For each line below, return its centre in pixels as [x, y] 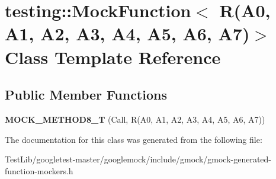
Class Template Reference [113, 57]
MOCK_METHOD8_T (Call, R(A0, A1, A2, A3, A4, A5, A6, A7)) [135, 119]
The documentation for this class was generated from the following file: [134, 139]
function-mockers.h [39, 170]
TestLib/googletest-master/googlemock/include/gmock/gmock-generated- [138, 159]
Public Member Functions [86, 95]
